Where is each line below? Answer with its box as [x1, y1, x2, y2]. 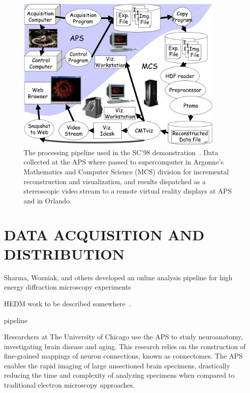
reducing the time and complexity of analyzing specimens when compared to [4, 370, 235, 380]
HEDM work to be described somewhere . [4, 298, 131, 308]
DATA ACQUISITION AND [4, 224, 205, 244]
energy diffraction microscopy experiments [4, 282, 131, 292]
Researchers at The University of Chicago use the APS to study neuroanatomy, [4, 331, 243, 342]
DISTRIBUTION [4, 243, 125, 263]
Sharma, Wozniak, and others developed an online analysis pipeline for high [4, 272, 233, 282]
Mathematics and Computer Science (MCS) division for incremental [24, 166, 229, 177]
